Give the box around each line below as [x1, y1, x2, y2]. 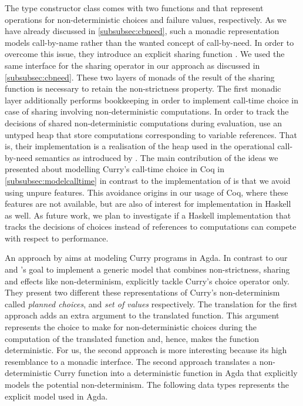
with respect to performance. [5, 231, 109, 244]
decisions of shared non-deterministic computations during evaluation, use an [5, 116, 282, 129]
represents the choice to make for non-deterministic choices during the [5, 321, 257, 333]
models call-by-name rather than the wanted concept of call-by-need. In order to [5, 36, 294, 48]
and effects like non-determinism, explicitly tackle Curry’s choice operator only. [5, 274, 289, 287]
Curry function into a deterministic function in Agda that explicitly [54, 367, 298, 379]
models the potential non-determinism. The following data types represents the [5, 378, 289, 390]
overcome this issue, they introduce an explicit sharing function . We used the [5, 48, 285, 60]
